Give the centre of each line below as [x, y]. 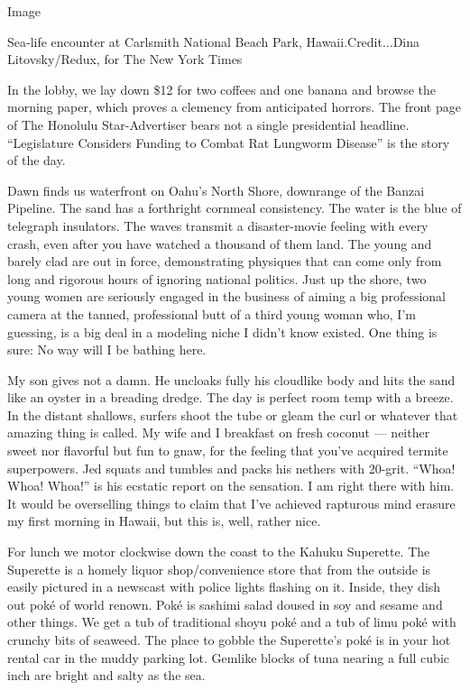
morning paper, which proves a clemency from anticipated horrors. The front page [234, 107]
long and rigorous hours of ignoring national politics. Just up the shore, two [217, 278]
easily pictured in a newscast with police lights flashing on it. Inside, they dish [224, 587]
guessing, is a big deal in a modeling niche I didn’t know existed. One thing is [222, 331]
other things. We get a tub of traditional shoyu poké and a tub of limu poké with [232, 622]
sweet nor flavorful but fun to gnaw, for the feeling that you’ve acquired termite [228, 451]
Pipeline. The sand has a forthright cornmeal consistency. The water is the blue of [235, 208]
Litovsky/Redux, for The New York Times [125, 59]
